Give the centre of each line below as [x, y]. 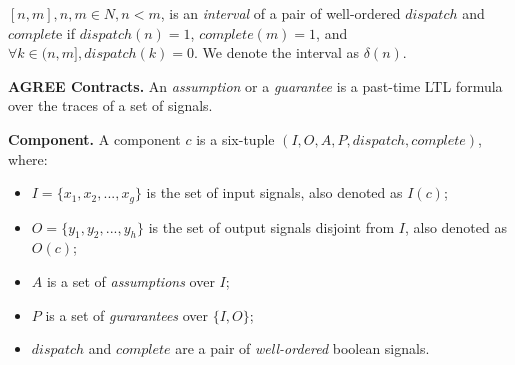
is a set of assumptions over [130, 281]
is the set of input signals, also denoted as [274, 192]
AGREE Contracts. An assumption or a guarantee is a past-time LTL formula [255, 85]
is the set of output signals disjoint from [271, 226]
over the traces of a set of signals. [110, 105]
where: [28, 158]
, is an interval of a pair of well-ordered [280, 13]
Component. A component [94, 138]
